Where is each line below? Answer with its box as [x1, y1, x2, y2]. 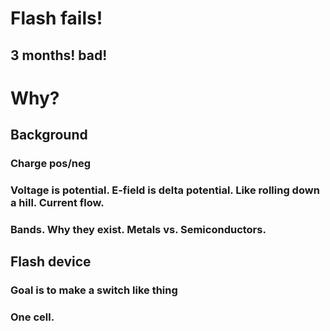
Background [10, 127, 88, 144]
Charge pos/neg [10, 157, 92, 171]
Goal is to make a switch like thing [10, 283, 178, 297]
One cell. [10, 310, 55, 324]
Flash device [10, 253, 92, 271]
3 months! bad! [10, 47, 108, 64]
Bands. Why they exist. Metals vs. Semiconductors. [10, 222, 267, 236]
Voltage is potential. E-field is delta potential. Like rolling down [10, 183, 320, 197]
